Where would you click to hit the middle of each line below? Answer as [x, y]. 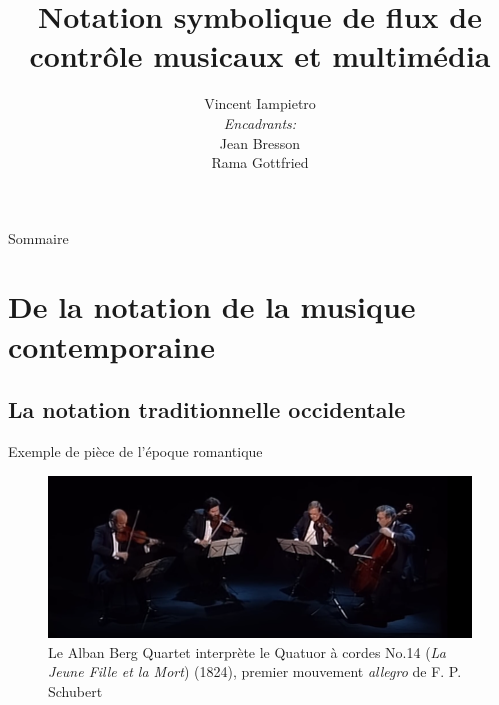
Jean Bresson [260, 142]
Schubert [75, 690]
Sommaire [38, 237]
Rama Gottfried [260, 162]
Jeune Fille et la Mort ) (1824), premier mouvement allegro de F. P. [255, 671]
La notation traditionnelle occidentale [207, 409]
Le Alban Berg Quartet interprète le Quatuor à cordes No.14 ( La [247, 651]
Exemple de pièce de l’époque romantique [135, 451]
